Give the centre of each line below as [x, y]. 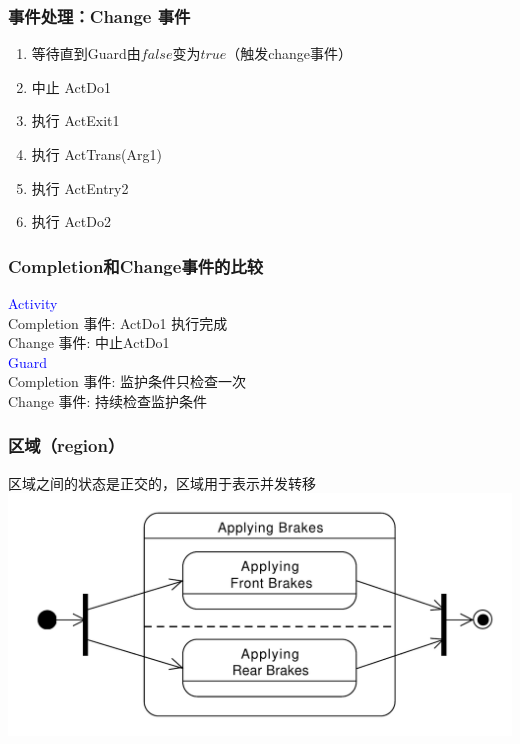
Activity [33, 303]
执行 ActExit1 [75, 120]
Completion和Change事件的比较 [136, 265]
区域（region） [66, 445]
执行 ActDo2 [71, 221]
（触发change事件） [289, 53]
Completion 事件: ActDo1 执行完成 [118, 322]
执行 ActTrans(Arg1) [96, 154]
